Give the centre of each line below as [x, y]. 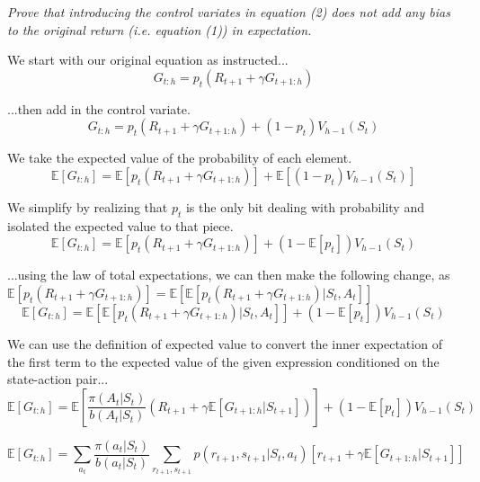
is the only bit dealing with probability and [305, 206]
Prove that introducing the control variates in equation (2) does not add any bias [229, 12]
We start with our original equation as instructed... [148, 60]
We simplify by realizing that [88, 206]
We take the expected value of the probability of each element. [180, 158]
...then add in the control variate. [99, 108]
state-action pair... [58, 379]
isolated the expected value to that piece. [120, 225]
